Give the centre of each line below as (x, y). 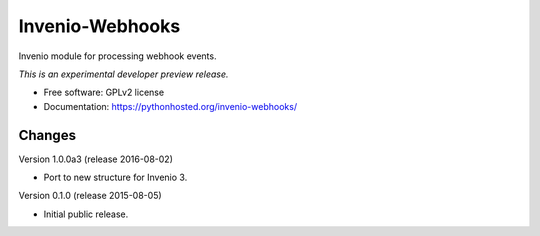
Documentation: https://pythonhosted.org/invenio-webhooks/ (170, 106)
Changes (47, 135)
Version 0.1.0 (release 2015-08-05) (90, 196)
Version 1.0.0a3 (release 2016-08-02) (96, 159)
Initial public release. (86, 214)
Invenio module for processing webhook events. (117, 56)
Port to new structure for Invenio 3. (115, 177)
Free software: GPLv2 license (104, 92)
